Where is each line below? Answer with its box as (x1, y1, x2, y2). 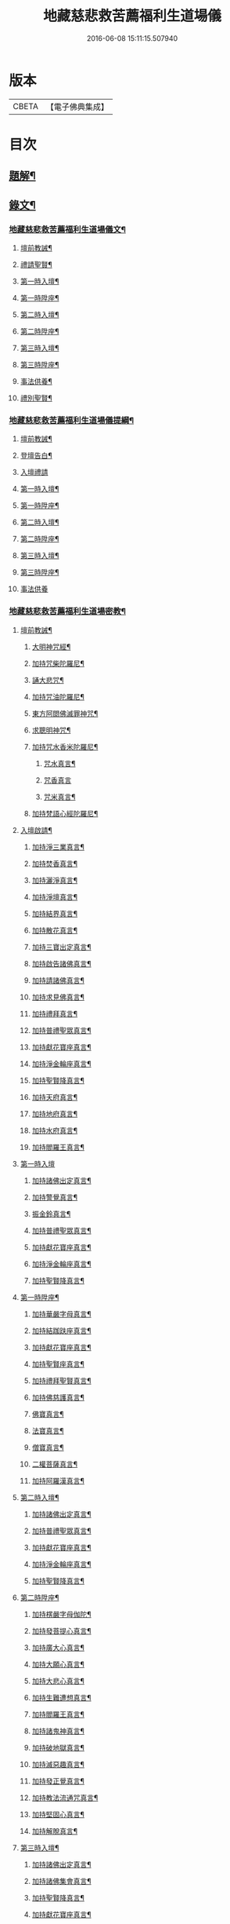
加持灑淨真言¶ (31, 875, 78, 885)
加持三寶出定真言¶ (31, 942, 92, 951)
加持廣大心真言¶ (31, 1642, 85, 1652)
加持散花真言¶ (31, 925, 78, 935)
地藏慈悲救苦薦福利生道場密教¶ (9, 606, 126, 617)
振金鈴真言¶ (31, 1209, 71, 1218)
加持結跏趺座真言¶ (31, 1326, 92, 1335)
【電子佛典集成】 (45, 101, 109, 112)
